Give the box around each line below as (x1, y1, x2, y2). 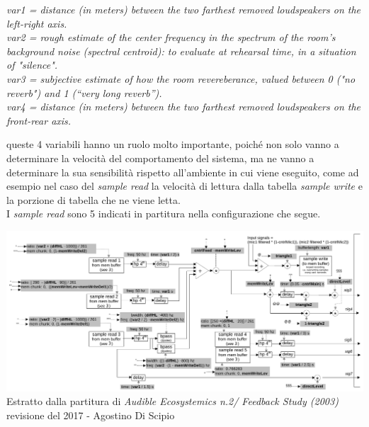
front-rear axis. (6, 113, 72, 127)
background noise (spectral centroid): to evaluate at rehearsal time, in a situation (6, 43, 356, 58)
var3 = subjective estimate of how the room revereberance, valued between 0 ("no (6, 71, 356, 86)
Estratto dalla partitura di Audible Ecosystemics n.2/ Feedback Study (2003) (6, 394, 339, 409)
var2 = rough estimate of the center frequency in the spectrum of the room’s (6, 30, 336, 45)
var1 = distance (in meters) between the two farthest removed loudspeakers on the (6, 2, 361, 16)
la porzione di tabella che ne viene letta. (6, 192, 181, 207)
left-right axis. (6, 16, 67, 30)
